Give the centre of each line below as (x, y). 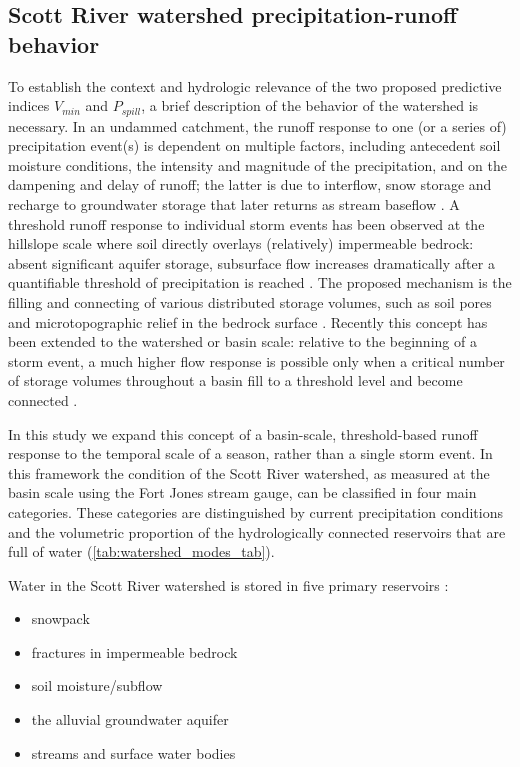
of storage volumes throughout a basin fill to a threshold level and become (235, 380)
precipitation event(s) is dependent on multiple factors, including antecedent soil (254, 145)
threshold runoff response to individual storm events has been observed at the (246, 223)
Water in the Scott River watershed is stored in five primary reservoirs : (228, 584)
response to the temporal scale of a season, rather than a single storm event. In (250, 453)
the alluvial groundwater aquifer (130, 719)
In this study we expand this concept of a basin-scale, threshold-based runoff (243, 433)
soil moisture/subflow (97, 685)
